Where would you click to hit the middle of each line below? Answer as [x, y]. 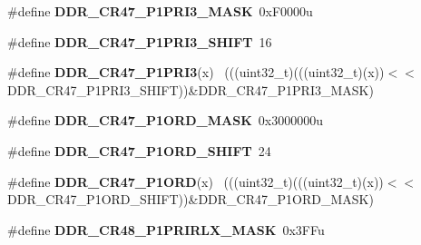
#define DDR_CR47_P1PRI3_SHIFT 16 [140, 41]
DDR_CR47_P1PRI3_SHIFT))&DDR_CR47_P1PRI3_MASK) [191, 89]
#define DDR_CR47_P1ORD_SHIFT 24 [139, 150]
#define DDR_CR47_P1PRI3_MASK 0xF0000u [160, 11]
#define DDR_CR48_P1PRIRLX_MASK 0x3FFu [166, 229]
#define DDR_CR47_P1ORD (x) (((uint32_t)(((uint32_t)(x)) [196, 181]
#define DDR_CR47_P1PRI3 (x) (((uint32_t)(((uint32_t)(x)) [196, 72]
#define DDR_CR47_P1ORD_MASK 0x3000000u [165, 120]
